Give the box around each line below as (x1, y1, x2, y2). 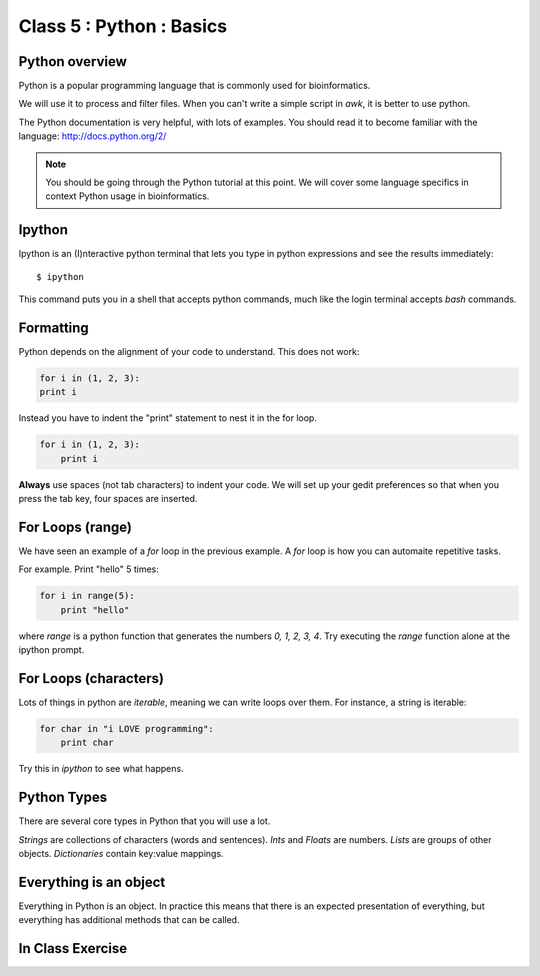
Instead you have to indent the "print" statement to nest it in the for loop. (18, 412, 317, 424)
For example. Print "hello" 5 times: (18, 563, 160, 575)
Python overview (18, 53, 127, 70)
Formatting (18, 319, 89, 336)
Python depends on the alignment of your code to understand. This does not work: (18, 346, 360, 357)
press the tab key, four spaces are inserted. (18, 493, 198, 505)
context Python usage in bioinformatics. (45, 190, 210, 202)
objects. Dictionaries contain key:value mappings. (18, 848, 224, 860)
